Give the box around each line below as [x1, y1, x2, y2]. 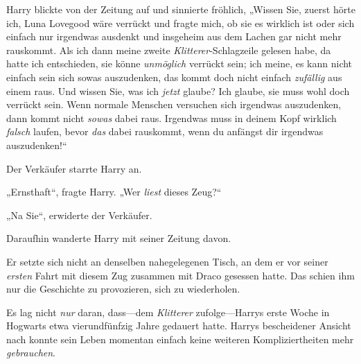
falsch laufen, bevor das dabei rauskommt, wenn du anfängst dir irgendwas [6, 124, 324, 139]
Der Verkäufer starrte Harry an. [6, 161, 142, 175]
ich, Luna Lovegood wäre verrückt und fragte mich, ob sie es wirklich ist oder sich [6, 15, 355, 30]
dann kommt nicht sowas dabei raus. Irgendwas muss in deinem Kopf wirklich [6, 110, 337, 125]
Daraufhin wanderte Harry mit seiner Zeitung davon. [6, 231, 231, 245]
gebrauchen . [6, 345, 55, 360]
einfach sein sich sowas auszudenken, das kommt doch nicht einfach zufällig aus [6, 69, 342, 84]
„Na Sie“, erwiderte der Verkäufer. [6, 207, 152, 222]
